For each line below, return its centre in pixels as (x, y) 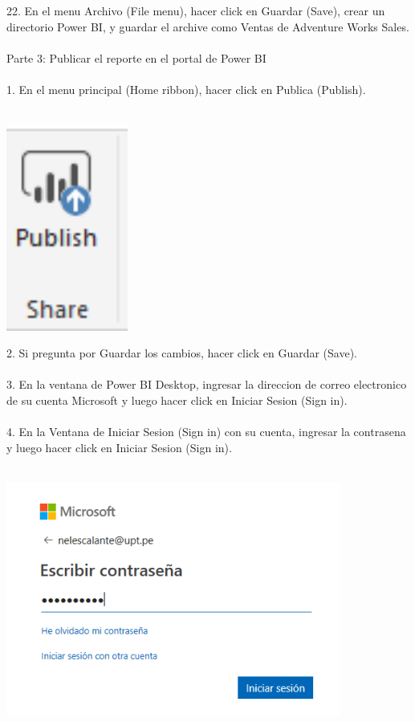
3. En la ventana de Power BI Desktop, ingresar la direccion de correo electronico (207, 384)
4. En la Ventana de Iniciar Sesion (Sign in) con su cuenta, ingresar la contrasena (206, 432)
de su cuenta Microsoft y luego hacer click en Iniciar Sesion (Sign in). (177, 400)
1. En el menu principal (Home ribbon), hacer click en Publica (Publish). (186, 89)
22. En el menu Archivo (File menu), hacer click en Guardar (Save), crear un (196, 10)
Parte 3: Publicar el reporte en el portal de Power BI (136, 57)
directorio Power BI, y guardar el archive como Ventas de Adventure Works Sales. (208, 26)
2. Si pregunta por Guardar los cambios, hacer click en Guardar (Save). (182, 353)
